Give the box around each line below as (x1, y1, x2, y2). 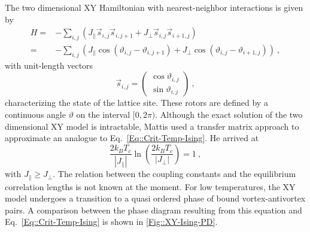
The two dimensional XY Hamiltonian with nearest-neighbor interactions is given (5, 1, 303, 13)
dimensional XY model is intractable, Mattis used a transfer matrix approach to (5, 120, 299, 132)
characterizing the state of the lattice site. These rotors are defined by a (5, 96, 268, 109)
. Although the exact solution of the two (155, 108, 303, 121)
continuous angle (5, 108, 66, 121)
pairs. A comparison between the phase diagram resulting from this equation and (5, 203, 302, 216)
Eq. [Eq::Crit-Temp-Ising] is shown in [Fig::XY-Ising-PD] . (5, 215, 218, 228)
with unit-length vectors (5, 59, 93, 71)
